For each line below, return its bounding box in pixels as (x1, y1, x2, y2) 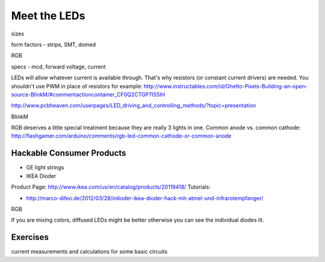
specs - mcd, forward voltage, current (11, 63, 106, 70)
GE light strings (26, 164, 64, 171)
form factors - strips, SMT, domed (11, 41, 96, 48)
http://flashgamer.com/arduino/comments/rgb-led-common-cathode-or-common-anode (11, 132, 232, 139)
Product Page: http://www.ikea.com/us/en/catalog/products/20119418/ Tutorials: (11, 183, 211, 190)
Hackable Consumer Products (11, 148, 126, 159)
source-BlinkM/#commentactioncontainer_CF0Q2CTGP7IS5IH (11, 91, 166, 98)
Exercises (11, 232, 49, 243)
